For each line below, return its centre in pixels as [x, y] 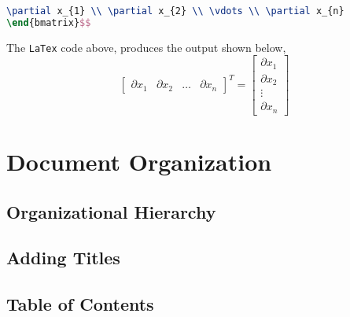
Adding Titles [63, 258]
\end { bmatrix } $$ [49, 22]
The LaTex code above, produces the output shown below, [146, 47]
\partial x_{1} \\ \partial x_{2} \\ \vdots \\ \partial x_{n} [175, 11]
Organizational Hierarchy [111, 211]
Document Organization [139, 162]
